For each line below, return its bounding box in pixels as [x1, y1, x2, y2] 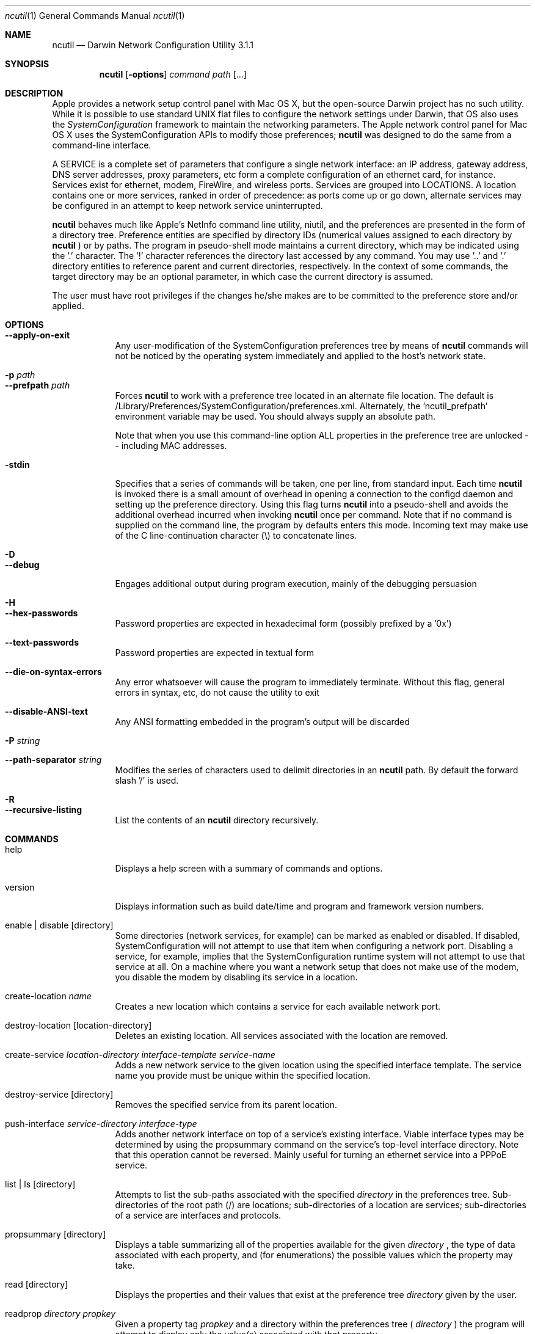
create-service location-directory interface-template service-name [5, 1049, 275, 1060]
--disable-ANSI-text [5, 706, 88, 716]
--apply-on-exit [5, 330, 70, 340]
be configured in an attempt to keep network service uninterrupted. [52, 200, 323, 211]
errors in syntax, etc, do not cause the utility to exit [115, 687, 319, 698]
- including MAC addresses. [115, 440, 227, 451]
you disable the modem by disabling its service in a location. [115, 972, 358, 982]
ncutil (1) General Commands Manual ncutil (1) [5, 10, 185, 21]
